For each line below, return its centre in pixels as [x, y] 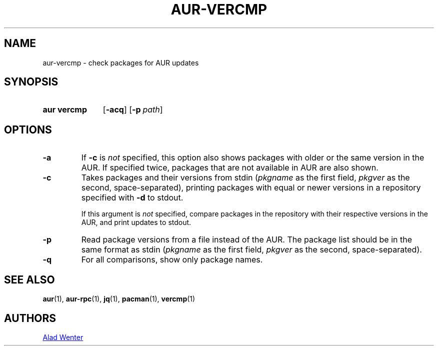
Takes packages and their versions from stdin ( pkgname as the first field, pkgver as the [245, 178]
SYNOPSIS [31, 82]
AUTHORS [30, 318]
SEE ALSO [29, 279]
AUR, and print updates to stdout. [136, 222]
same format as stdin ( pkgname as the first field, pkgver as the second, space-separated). [251, 250]
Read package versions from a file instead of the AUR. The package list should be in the [247, 240]
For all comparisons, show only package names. [172, 260]
